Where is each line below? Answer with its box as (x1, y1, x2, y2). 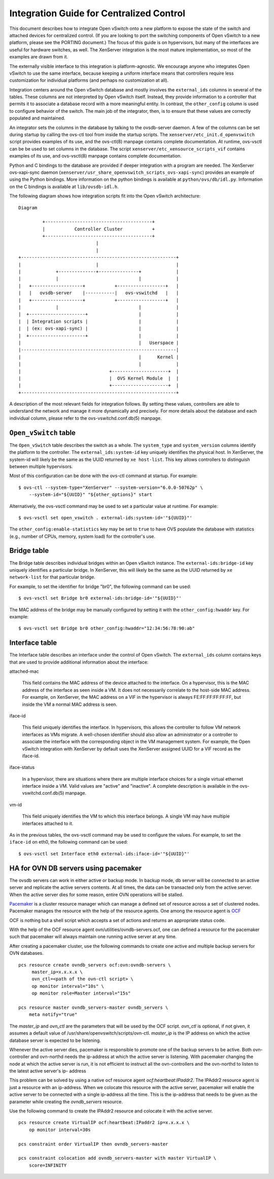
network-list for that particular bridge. (9, 574, 96, 580)
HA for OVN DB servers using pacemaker (9, 864, 142, 873)
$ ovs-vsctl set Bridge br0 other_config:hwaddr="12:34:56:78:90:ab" (18, 626, 195, 631)
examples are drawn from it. (9, 54, 68, 60)
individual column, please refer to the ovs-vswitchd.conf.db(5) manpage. (9, 415, 162, 421)
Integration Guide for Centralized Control (9, 8, 185, 19)
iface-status (9, 764, 35, 770)
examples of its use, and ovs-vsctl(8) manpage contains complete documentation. (9, 153, 182, 159)
